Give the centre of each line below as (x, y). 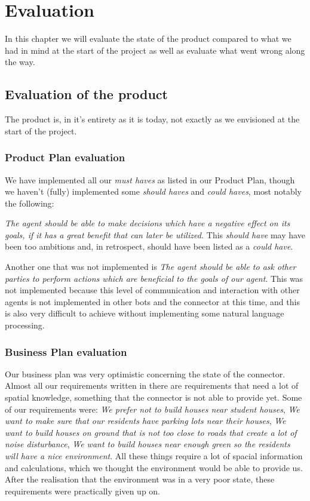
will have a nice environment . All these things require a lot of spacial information (154, 456)
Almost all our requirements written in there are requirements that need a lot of (152, 385)
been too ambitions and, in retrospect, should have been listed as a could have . (149, 246)
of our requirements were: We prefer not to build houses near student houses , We (152, 409)
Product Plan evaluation (65, 157)
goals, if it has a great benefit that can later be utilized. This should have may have (155, 234)
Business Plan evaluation (66, 351)
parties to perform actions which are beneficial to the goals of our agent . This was (154, 278)
